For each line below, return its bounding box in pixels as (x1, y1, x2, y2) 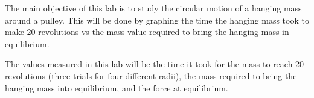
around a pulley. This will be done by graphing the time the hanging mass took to (5, 13, 309, 26)
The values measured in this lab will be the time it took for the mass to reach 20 (5, 57, 304, 70)
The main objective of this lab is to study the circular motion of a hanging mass (5, 2, 302, 14)
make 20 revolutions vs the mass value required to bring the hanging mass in (5, 25, 289, 38)
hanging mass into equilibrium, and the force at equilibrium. (5, 81, 228, 94)
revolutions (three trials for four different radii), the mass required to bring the (5, 69, 297, 82)
